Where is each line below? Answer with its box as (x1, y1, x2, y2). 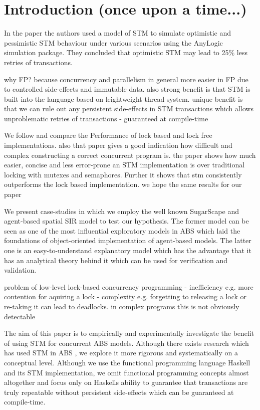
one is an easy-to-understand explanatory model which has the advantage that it (4, 245, 251, 255)
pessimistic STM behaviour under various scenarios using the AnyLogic (4, 37, 223, 48)
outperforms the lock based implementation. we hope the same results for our (4, 179, 242, 189)
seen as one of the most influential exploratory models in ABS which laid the (4, 225, 240, 236)
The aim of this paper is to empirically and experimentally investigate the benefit (4, 328, 254, 338)
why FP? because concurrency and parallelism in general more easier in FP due (4, 74, 248, 84)
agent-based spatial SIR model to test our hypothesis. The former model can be (4, 216, 249, 226)
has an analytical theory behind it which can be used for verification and (4, 255, 227, 265)
